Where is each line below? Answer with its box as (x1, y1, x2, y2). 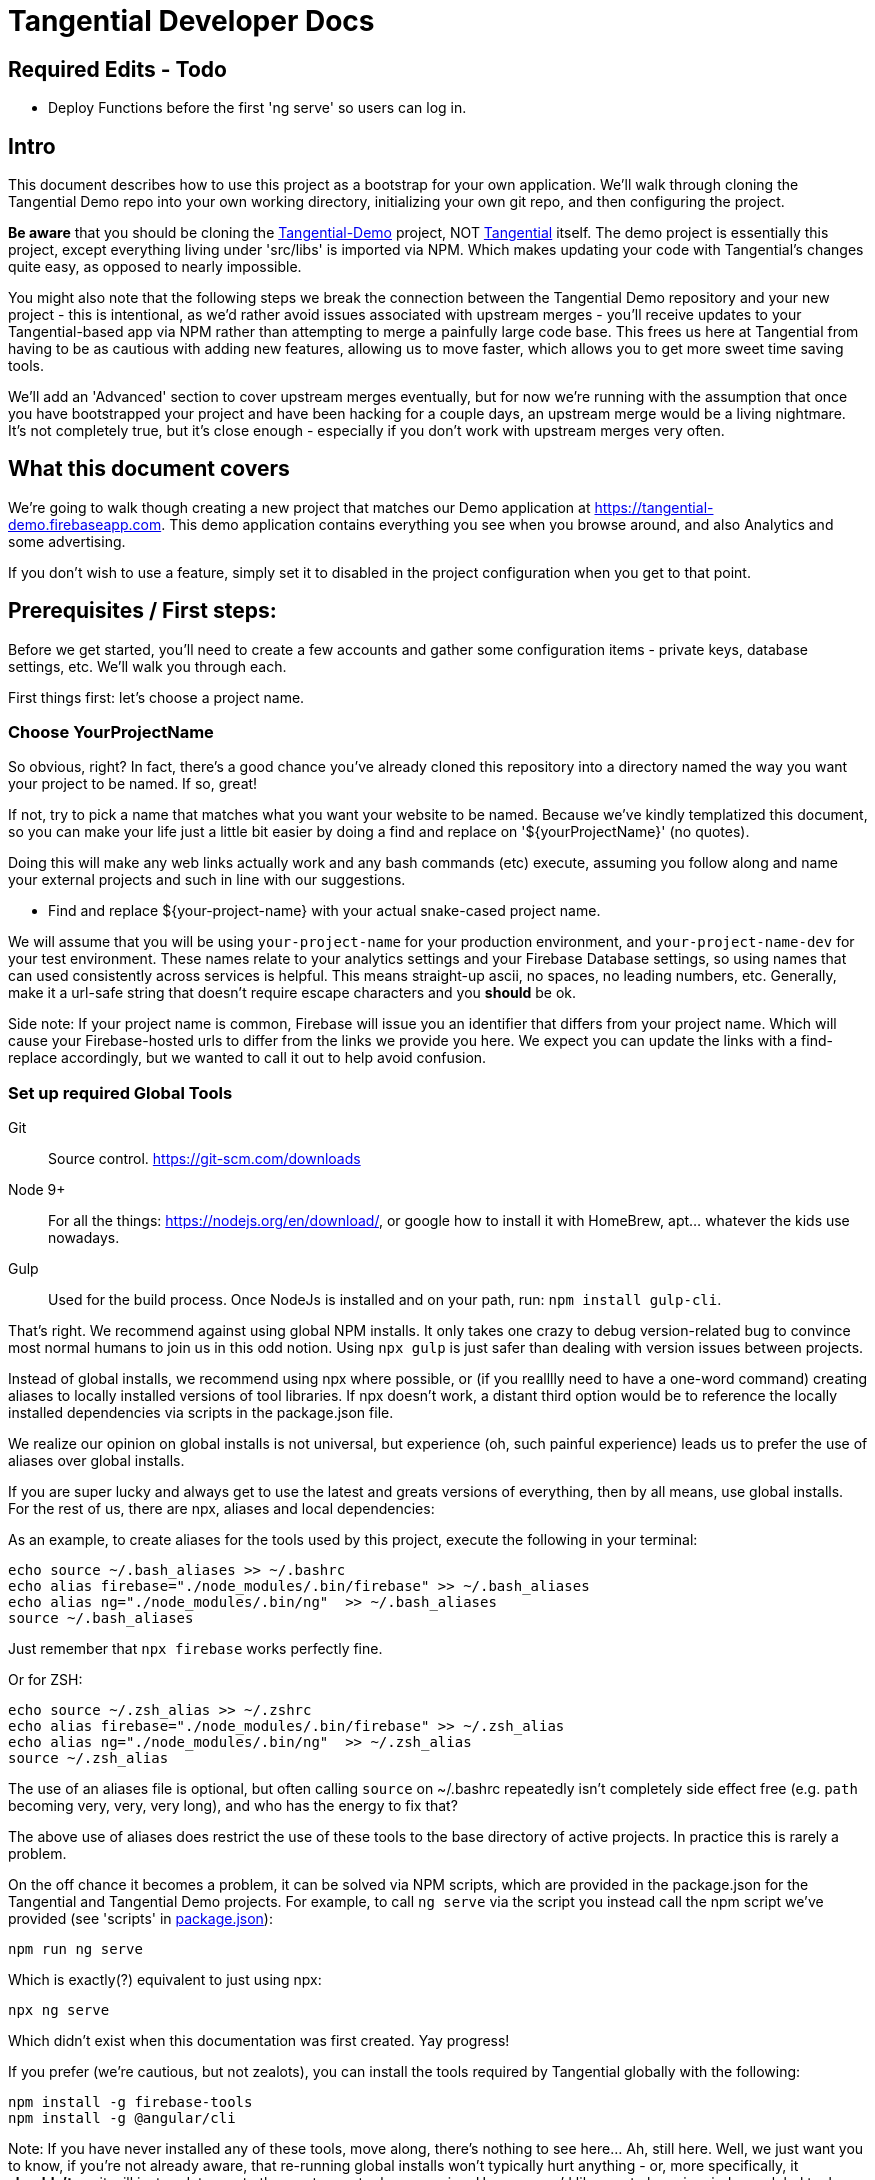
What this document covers (8, 456, 290, 482)
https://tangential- (594, 498, 714, 516)
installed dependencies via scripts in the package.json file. (8, 1404, 394, 1422)
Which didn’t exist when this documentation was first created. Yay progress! (8, 2032, 510, 2050)
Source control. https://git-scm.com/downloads (48, 1150, 361, 1168)
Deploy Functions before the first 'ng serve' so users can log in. (48, 99, 467, 117)
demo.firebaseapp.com (8, 515, 162, 533)
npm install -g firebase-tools (8, 2094, 253, 2111)
